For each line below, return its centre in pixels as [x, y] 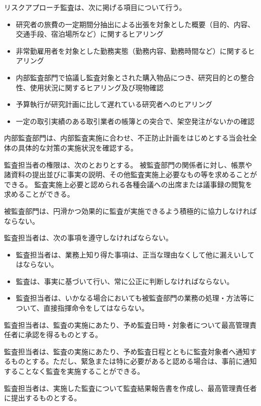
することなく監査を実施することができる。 [74, 371]
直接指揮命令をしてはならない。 [96, 308]
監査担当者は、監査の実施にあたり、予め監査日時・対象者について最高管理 [127, 324]
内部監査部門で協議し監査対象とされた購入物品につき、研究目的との [128, 77]
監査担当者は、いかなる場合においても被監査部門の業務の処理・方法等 [132, 298]
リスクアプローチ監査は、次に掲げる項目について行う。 [95, 7]
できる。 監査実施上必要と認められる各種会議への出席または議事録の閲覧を [128, 184]
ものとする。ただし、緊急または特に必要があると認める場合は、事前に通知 [134, 361]
